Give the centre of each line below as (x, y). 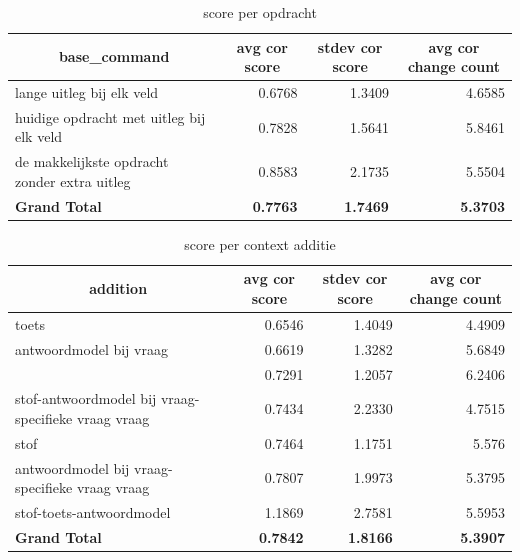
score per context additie (260, 243)
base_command (114, 56)
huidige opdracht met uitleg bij (110, 116)
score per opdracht (260, 12)
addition (118, 288)
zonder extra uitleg (73, 180)
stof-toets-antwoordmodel (93, 512)
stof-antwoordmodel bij (86, 398)
